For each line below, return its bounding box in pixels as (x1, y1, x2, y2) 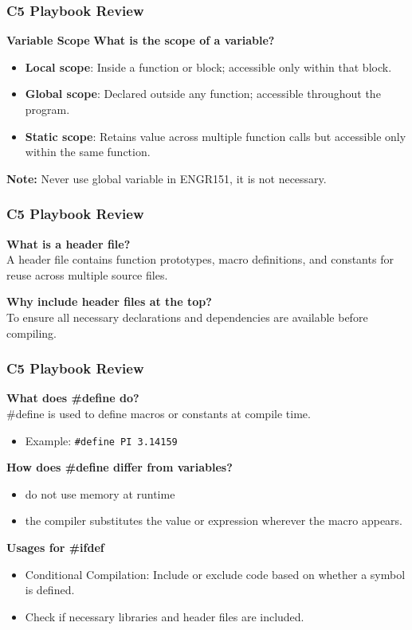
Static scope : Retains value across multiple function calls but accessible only (25, 127, 406, 144)
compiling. (6, 324, 57, 341)
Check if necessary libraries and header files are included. (25, 608, 304, 624)
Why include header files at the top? (6, 293, 212, 310)
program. (25, 101, 70, 117)
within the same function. (25, 143, 151, 160)
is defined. (25, 581, 75, 598)
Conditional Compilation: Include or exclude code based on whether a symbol (25, 565, 406, 582)
